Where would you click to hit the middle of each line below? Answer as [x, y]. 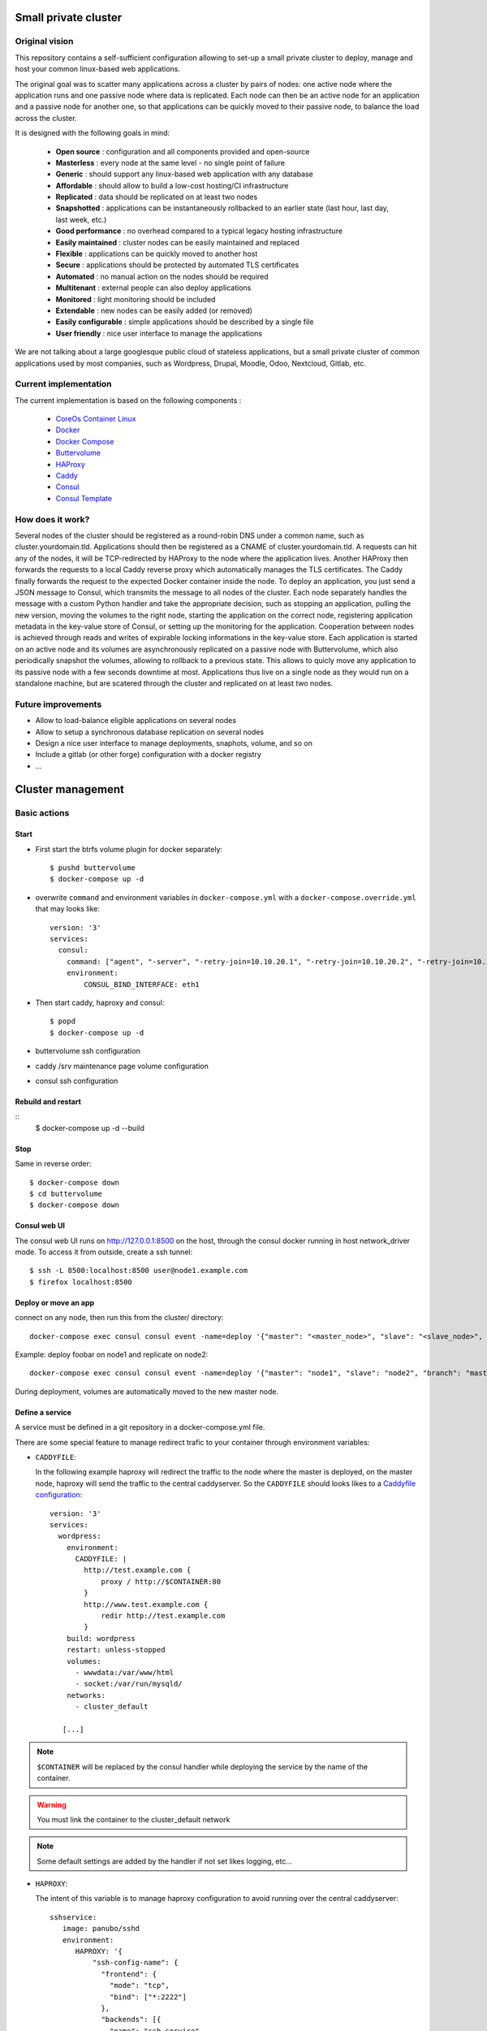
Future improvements [58, 704]
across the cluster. [46, 118]
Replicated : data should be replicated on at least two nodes [157, 197]
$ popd [63, 1021]
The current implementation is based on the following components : [128, 400]
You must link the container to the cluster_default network [134, 1819]
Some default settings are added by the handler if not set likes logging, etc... [164, 1861]
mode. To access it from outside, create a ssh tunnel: [104, 1252]
